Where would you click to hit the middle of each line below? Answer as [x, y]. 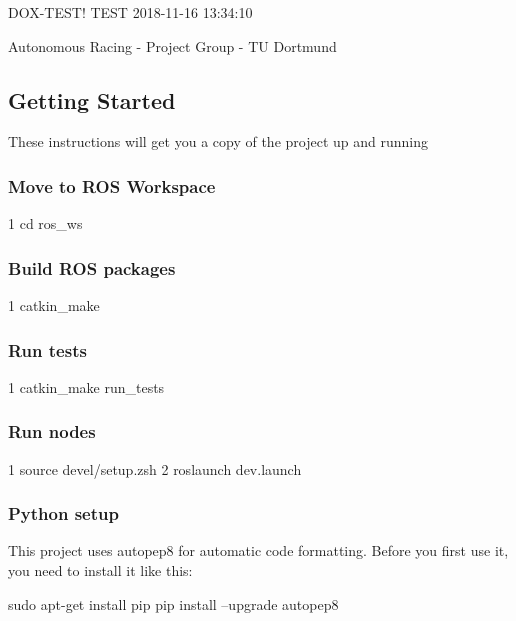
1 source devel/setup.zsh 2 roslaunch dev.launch [155, 468]
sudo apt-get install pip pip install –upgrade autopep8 [173, 603]
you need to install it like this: [100, 570]
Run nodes [52, 431]
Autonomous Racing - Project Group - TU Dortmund [172, 45]
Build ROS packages [92, 267]
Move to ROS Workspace [112, 185]
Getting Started [92, 99]
